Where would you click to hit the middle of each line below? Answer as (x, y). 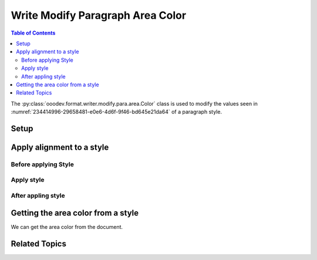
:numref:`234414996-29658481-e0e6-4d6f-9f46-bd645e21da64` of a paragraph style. (117, 112)
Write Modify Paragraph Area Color (99, 15)
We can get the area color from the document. (67, 227)
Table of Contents (33, 33)
